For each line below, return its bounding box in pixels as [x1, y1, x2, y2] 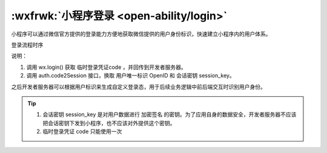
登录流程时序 [11, 41, 44, 48]
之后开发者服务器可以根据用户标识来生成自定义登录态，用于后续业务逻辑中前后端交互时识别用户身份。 [11, 83, 266, 90]
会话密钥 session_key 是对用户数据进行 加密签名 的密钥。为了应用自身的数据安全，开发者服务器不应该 [42, 111, 297, 118]
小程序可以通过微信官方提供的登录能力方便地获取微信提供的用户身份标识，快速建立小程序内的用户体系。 [11, 30, 271, 37]
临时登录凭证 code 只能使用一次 [42, 128, 122, 135]
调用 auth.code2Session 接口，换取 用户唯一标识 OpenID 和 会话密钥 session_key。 [26, 72, 236, 79]
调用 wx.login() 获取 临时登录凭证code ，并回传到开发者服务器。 [26, 63, 187, 71]
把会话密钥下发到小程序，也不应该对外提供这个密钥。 [42, 119, 176, 126]
